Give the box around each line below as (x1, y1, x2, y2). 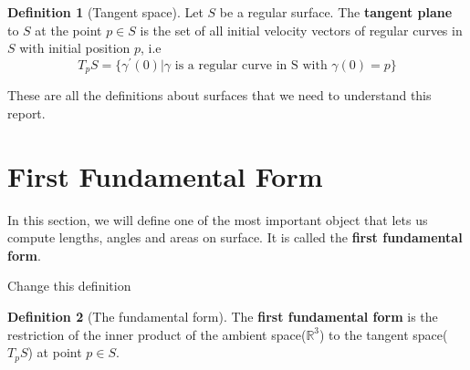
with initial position (19, 38, 131, 57)
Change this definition (7, 276, 131, 295)
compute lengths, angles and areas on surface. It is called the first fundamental (7, 228, 463, 247)
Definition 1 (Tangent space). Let (7, 3, 204, 21)
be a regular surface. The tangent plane (219, 3, 453, 21)
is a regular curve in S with (174, 58, 328, 72)
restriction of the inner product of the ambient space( (7, 324, 307, 344)
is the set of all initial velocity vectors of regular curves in (140, 20, 463, 39)
